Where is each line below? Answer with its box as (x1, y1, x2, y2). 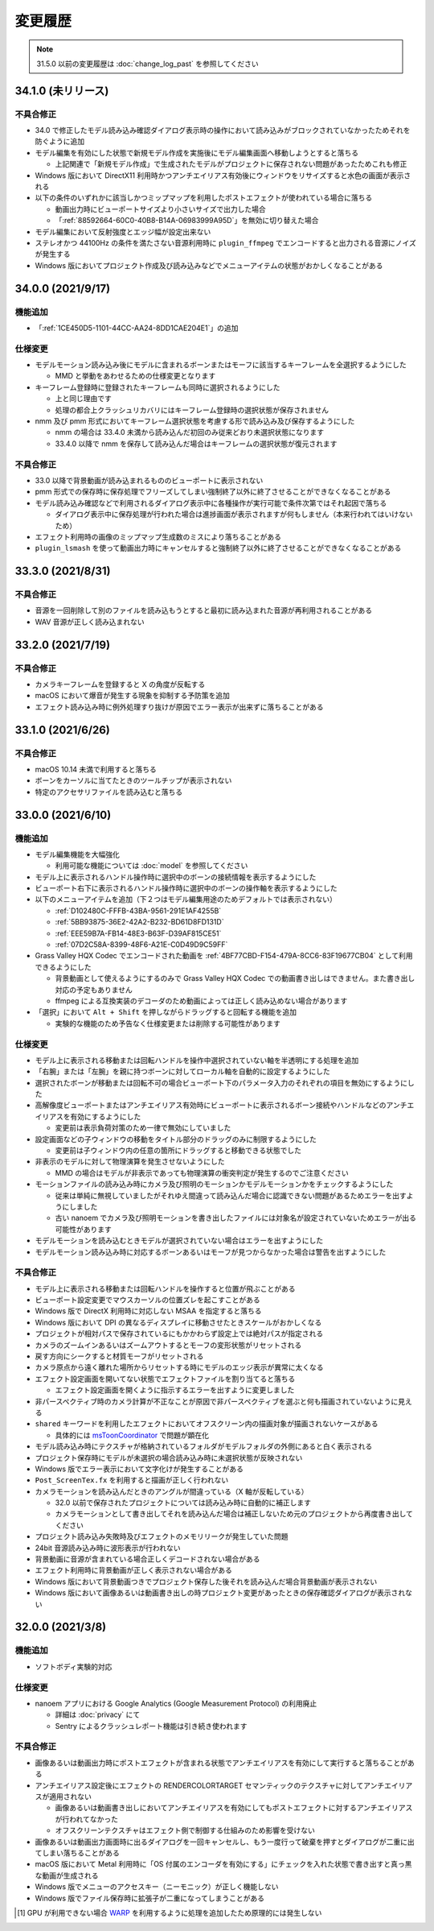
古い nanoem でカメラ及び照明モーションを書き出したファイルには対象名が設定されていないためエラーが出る (55, 1213, 417, 1223)
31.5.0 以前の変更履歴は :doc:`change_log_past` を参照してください (36, 59, 259, 68)
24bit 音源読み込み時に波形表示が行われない (35, 1543, 181, 1553)
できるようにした (35, 962, 92, 972)
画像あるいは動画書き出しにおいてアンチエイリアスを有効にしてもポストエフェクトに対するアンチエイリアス (55, 1803, 413, 1813)
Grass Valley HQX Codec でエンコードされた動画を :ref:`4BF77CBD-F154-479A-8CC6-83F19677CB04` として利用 (35, 951, 413, 961)
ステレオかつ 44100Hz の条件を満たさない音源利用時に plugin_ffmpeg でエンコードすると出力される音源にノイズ (35, 238, 417, 247)
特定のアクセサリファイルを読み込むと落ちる (35, 787, 183, 796)
